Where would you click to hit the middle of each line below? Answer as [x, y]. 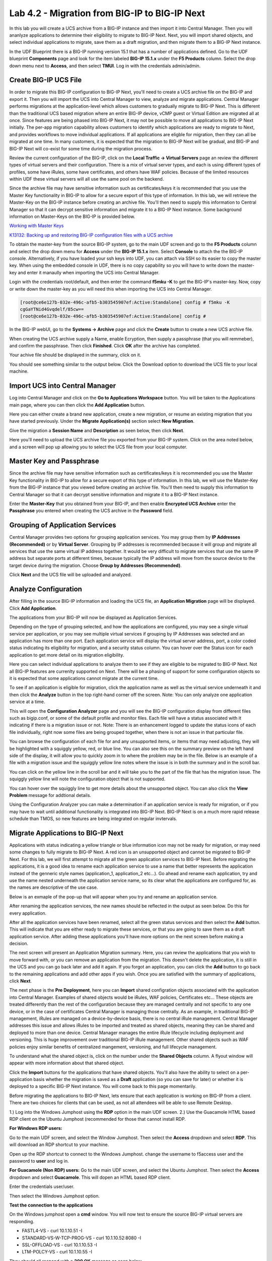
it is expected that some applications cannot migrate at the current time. [84, 678]
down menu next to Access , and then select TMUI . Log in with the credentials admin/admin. [105, 66]
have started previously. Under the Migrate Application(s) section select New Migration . [102, 421]
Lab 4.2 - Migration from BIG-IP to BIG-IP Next [107, 13]
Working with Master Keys [37, 226]
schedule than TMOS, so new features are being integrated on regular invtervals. [93, 819]
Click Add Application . [33, 608]
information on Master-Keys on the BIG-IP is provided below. [72, 216]
